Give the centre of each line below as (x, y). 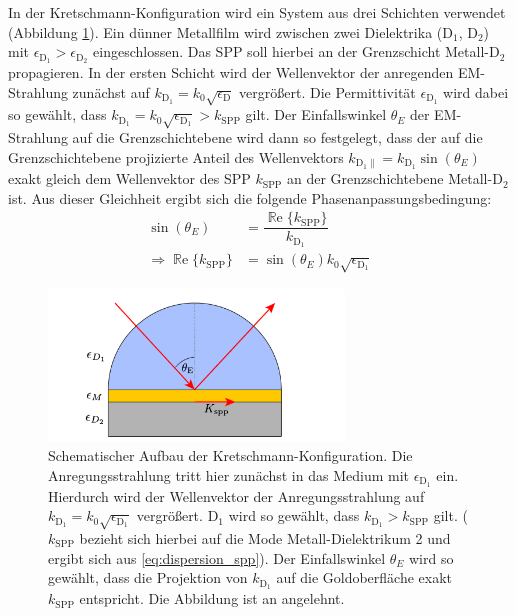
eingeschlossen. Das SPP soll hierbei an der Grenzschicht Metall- (291, 51)
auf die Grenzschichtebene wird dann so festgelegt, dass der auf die (277, 137)
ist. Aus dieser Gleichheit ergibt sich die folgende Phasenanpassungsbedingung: (250, 197)
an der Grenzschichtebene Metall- (389, 178)
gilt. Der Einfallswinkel (316, 114)
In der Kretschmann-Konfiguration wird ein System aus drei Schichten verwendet (257, 12)
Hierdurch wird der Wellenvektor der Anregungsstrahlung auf (236, 495)
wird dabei (476, 91)
